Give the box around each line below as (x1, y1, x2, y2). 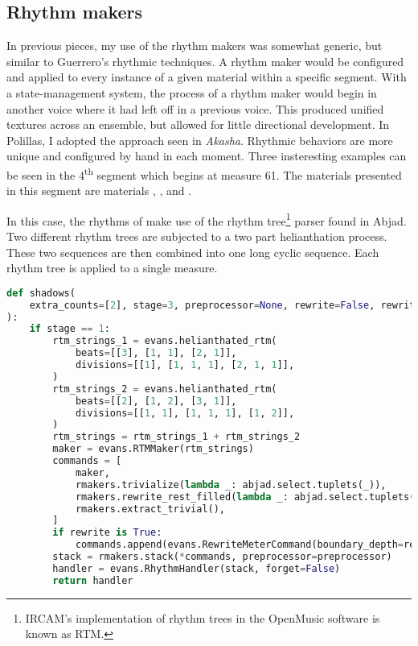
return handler (52, 574, 133, 586)
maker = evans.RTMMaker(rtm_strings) (52, 443, 254, 455)
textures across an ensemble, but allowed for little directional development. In (6, 116, 390, 133)
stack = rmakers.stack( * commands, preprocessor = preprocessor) (52, 551, 392, 563)
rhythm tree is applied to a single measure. (6, 259, 218, 276)
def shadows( (6, 287, 76, 299)
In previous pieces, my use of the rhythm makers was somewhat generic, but (6, 37, 383, 54)
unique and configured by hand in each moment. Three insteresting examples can (6, 147, 407, 164)
